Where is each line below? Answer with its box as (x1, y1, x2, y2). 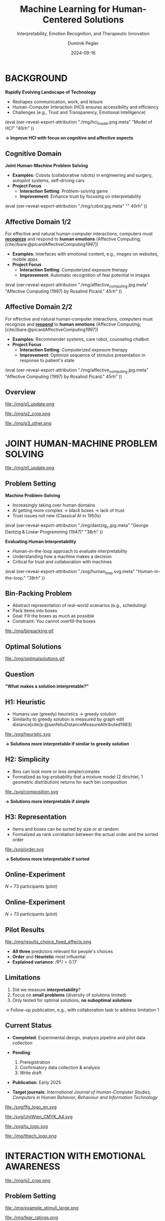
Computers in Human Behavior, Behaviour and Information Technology (12, 1094, 158, 1100)
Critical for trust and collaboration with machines (12, 559, 112, 565)
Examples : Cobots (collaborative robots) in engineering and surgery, (12, 172, 153, 178)
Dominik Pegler (67, 40, 99, 46)
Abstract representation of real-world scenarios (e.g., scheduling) (12, 603, 147, 609)
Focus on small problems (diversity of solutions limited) (12, 992, 127, 998)
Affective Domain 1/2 (5, 218, 71, 226)
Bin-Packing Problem (5, 589, 72, 598)
